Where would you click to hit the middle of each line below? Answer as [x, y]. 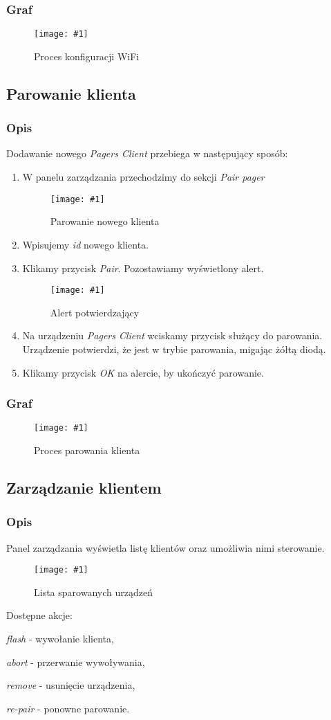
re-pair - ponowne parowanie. [68, 708]
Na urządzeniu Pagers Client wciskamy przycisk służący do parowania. [172, 335]
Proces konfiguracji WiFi [87, 56]
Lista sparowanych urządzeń [93, 592]
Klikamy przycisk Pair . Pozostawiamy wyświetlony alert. [143, 268]
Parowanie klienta [71, 93]
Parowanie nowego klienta [105, 221]
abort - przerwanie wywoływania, [76, 661]
